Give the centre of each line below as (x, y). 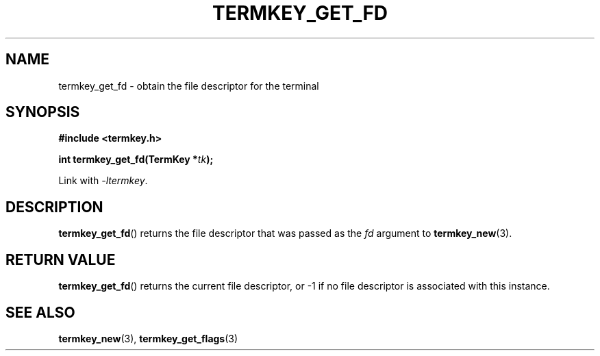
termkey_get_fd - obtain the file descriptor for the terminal (189, 86)
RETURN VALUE (61, 259)
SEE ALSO (40, 312)
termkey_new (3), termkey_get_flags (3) (148, 338)
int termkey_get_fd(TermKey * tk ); (136, 160)
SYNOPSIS (43, 112)
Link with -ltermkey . (103, 181)
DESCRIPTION (54, 207)
